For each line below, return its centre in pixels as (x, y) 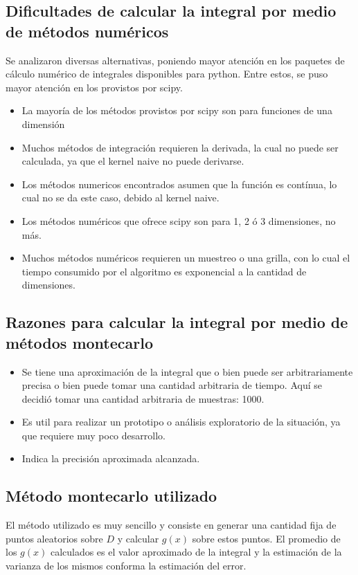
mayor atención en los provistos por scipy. (94, 87)
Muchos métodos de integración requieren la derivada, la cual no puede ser (180, 147)
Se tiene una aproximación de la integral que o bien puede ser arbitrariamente (187, 371)
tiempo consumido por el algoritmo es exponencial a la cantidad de (164, 271)
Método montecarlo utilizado (111, 496)
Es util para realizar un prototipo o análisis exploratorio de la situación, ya (181, 422)
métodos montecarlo (79, 342)
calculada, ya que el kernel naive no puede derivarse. (133, 161)
